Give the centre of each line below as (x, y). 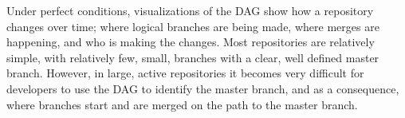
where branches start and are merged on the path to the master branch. (182, 104)
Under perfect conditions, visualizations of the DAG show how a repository (190, 10)
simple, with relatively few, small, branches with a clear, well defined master (193, 57)
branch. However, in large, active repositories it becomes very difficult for (185, 73)
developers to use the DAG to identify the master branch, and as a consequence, (203, 88)
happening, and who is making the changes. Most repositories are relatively (191, 42)
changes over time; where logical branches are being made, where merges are (193, 26)
